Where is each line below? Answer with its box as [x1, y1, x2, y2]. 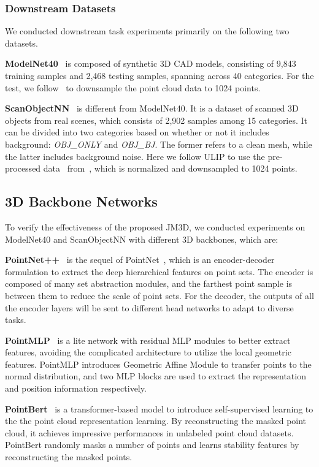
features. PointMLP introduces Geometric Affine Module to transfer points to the [5, 357, 312, 370]
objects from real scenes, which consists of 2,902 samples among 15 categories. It [5, 113, 308, 126]
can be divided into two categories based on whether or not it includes [5, 126, 269, 139]
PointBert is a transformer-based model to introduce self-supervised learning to [5, 402, 313, 415]
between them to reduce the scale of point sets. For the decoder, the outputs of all [5, 289, 314, 302]
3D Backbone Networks [5, 192, 158, 211]
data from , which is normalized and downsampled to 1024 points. [43, 162, 298, 175]
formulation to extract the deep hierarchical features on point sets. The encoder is [5, 265, 313, 278]
